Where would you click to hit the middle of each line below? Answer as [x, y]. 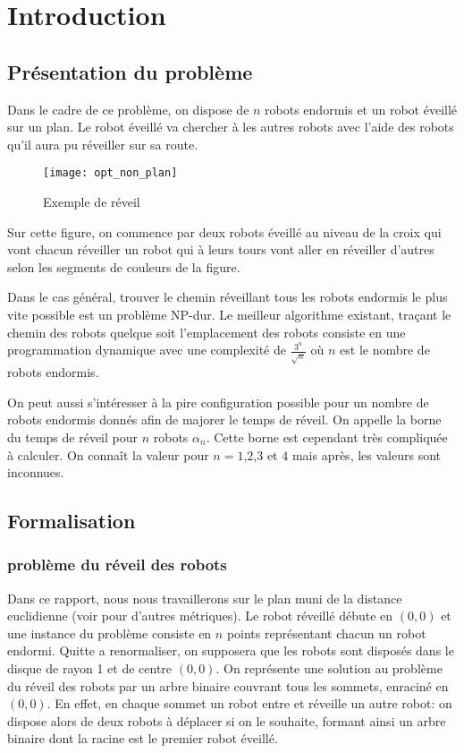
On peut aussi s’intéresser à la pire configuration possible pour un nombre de [218, 402]
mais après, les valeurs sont [366, 454]
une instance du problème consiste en [110, 633]
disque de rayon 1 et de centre [90, 668]
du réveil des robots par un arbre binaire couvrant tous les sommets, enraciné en [228, 685]
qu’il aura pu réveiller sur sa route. [103, 144]
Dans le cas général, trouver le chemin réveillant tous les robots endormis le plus [228, 297]
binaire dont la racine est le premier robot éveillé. [143, 738]
